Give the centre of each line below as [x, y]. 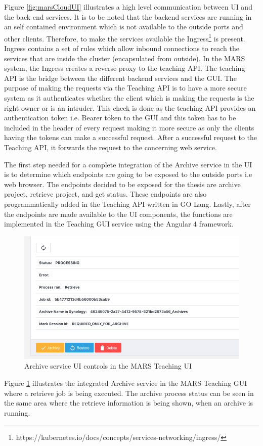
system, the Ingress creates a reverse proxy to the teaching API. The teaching [125, 68]
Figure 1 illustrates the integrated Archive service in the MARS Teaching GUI [126, 383]
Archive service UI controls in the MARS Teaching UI [108, 366]
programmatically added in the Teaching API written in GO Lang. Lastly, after [127, 204]
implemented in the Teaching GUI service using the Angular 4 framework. [119, 224]
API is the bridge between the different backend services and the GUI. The [120, 78]
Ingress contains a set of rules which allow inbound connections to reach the [122, 48]
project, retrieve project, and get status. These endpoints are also [105, 194]
